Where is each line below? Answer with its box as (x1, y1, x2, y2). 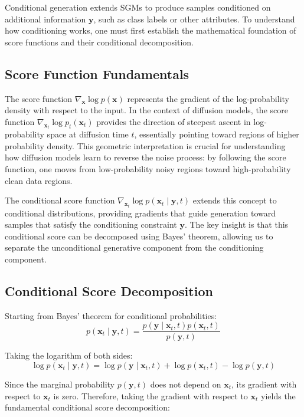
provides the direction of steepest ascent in (96, 115, 251, 127)
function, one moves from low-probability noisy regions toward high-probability (5, 162, 291, 175)
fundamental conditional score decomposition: (5, 401, 170, 413)
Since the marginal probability (5, 378, 115, 390)
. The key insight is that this (184, 218, 289, 231)
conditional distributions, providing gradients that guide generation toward (5, 206, 276, 219)
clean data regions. (5, 174, 73, 186)
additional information (5, 12, 86, 25)
